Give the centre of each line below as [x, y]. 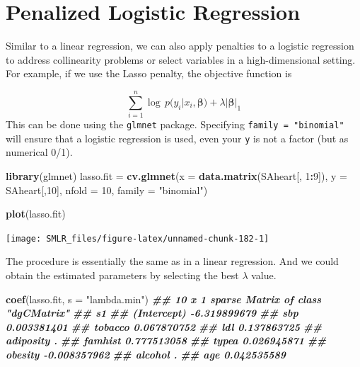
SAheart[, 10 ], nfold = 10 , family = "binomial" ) [107, 190]
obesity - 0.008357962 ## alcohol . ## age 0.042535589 [146, 354]
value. [264, 275]
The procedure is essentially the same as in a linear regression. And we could [172, 261]
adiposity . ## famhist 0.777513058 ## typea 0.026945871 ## [166, 340]
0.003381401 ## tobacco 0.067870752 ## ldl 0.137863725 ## [164, 326]
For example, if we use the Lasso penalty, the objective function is [149, 73]
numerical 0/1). [39, 152]
